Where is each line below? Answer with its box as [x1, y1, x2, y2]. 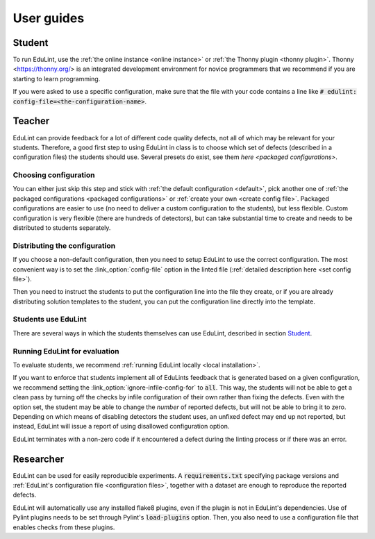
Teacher [12, 115, 50, 127]
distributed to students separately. [12, 224, 111, 232]
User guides [12, 10, 85, 26]
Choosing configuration [12, 170, 95, 180]
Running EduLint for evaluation [12, 346, 119, 356]
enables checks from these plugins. [12, 523, 115, 531]
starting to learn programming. [12, 74, 101, 83]
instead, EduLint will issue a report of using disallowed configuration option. [12, 422, 230, 431]
